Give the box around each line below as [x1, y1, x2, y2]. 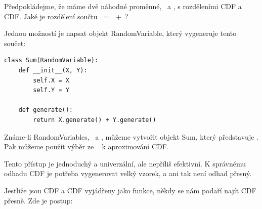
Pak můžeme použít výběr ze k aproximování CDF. [4, 141, 169, 152]
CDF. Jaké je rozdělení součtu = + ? [4, 11, 128, 21]
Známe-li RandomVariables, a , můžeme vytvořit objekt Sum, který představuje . [4, 131, 258, 142]
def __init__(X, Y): [18, 66, 88, 74]
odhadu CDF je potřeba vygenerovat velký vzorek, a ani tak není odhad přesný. [4, 168, 252, 179]
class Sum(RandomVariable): [4, 57, 99, 64]
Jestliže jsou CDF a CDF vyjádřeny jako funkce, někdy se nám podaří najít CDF [4, 185, 256, 195]
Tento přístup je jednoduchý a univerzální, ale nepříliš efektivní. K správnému [4, 158, 246, 169]
